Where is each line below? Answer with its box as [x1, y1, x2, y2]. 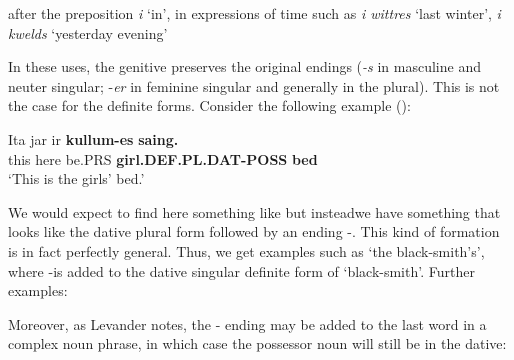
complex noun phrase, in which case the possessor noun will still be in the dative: [8, 333, 507, 354]
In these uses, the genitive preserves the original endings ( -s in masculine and [8, 56, 481, 77]
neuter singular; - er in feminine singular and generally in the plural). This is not [8, 75, 500, 96]
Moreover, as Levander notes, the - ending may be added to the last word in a [8, 313, 487, 334]
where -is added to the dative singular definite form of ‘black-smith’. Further [8, 260, 475, 281]
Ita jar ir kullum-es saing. [8, 128, 179, 149]
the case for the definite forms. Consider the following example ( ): [8, 95, 411, 116]
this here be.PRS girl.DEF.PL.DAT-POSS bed [8, 148, 318, 169]
